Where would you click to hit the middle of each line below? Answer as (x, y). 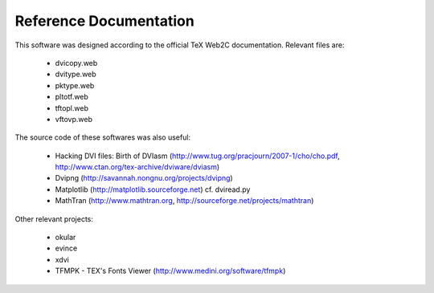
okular (66, 238)
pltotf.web (72, 97)
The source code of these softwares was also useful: (103, 137)
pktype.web (75, 85)
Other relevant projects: (54, 219)
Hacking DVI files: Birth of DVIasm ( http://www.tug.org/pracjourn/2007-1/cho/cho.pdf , (198, 156)
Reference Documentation (104, 21)
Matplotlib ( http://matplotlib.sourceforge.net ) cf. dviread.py (153, 189)
